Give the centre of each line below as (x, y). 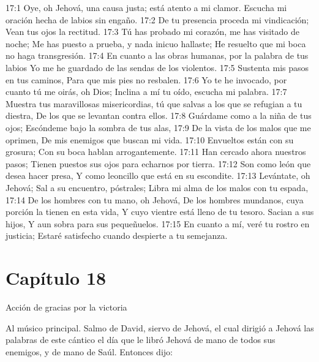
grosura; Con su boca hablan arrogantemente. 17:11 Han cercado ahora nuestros (156, 152)
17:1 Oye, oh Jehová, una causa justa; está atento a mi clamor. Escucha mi (146, 7)
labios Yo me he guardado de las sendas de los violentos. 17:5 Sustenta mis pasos (157, 67)
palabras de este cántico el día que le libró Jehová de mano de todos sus (141, 340)
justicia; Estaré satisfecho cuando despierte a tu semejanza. (117, 236)
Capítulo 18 (56, 278)
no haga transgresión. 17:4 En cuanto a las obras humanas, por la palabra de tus (157, 55)
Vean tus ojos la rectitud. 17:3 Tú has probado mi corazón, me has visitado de (152, 32)
